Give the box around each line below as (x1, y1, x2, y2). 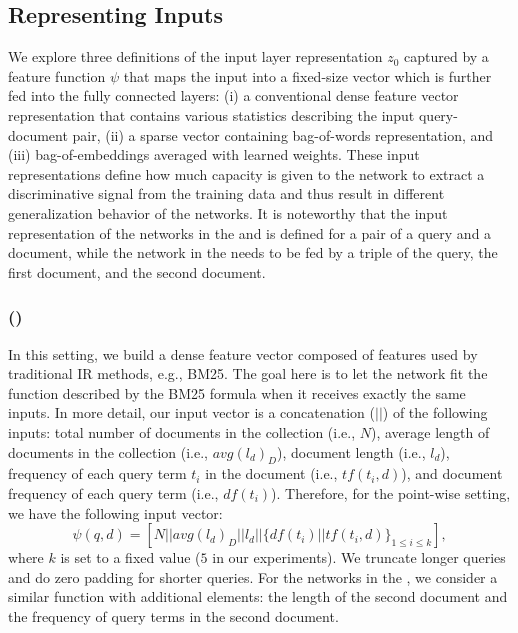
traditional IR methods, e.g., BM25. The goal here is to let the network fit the (8, 363, 488, 384)
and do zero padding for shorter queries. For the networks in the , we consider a (8, 566, 498, 587)
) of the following (382, 402, 488, 423)
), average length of (371, 421, 490, 442)
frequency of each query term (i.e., (8, 482, 219, 503)
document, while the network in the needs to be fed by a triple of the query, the (8, 242, 498, 263)
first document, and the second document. (8, 261, 266, 282)
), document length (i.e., (276, 441, 426, 462)
